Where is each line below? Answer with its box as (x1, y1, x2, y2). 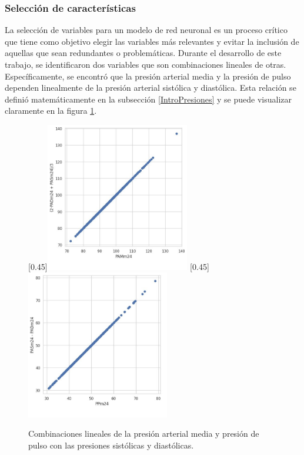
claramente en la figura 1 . (5, 104, 97, 117)
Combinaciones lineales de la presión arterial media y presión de (28, 427, 259, 440)
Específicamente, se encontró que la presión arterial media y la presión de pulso (5, 70, 291, 82)
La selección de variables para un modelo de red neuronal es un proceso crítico (5, 24, 288, 36)
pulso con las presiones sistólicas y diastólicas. (28, 439, 194, 451)
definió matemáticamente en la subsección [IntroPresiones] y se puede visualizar (5, 93, 292, 105)
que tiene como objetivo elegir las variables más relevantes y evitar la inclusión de (5, 35, 299, 47)
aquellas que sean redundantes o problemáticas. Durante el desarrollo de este (5, 47, 282, 59)
